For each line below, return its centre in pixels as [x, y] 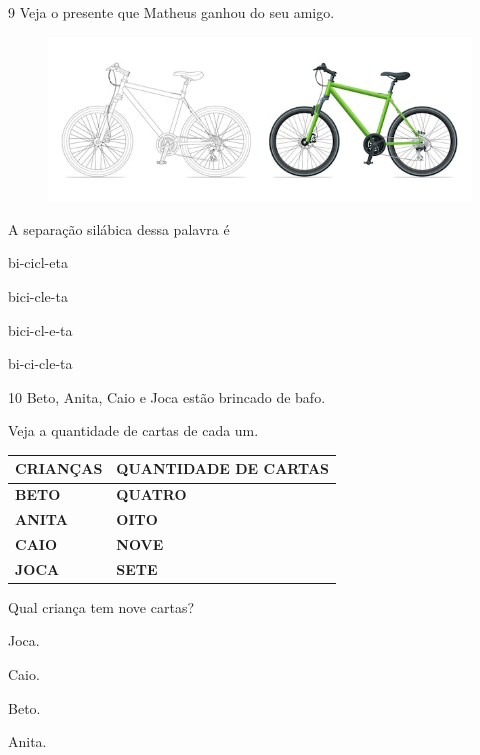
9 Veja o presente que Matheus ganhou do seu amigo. [171, 12]
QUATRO [151, 494]
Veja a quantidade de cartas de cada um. [133, 430]
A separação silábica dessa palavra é [119, 228]
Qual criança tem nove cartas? [101, 606]
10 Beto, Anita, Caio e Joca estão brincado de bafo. [167, 396]
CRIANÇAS [59, 468]
